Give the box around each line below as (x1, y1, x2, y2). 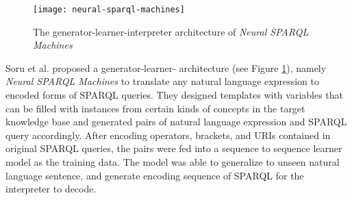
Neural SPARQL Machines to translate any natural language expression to (5, 74, 319, 88)
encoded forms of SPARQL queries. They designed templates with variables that (5, 88, 344, 102)
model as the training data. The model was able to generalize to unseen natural (5, 155, 340, 168)
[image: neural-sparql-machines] (33, 5, 185, 14)
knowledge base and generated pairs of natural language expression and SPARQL (5, 114, 347, 129)
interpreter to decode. (5, 182, 97, 196)
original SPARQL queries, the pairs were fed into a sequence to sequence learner (5, 141, 342, 155)
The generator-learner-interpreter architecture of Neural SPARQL (33, 24, 309, 38)
